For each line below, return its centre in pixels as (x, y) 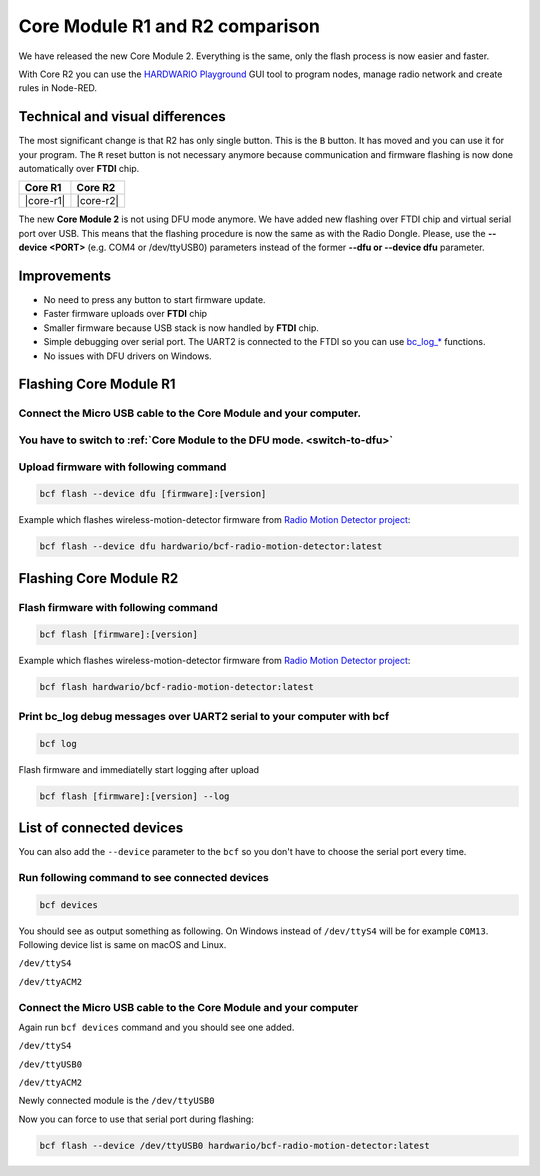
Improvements (65, 276)
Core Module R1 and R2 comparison (169, 26)
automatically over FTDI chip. (79, 169)
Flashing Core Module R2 (98, 578)
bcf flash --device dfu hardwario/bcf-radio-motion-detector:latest (211, 546)
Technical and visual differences (122, 116)
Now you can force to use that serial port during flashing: (136, 1119)
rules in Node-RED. (58, 88)
